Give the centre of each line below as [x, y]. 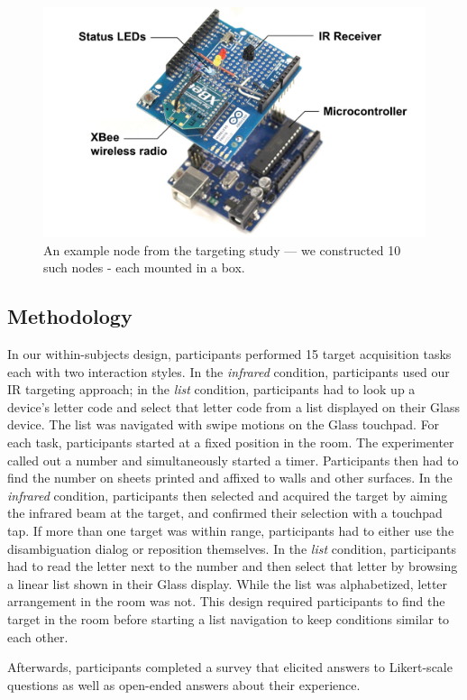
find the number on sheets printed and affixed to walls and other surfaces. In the [230, 478]
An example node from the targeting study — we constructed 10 [222, 249]
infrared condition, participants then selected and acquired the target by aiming [228, 495]
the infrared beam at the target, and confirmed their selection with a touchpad [225, 513]
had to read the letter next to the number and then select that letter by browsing [233, 566]
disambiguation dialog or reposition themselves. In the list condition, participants [232, 548]
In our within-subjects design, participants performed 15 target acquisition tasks [229, 354]
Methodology [70, 316]
